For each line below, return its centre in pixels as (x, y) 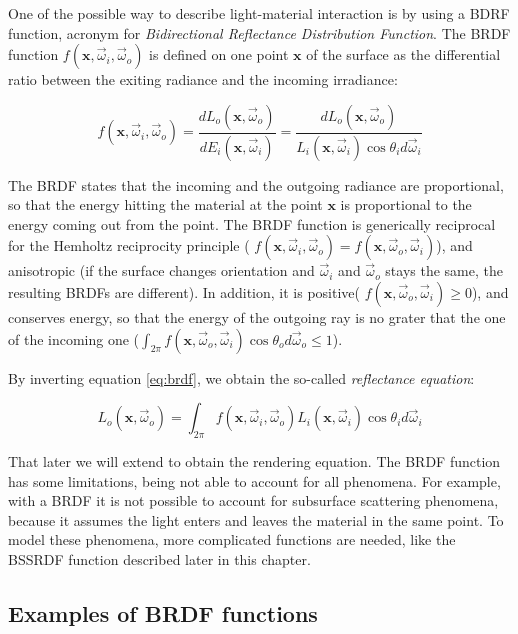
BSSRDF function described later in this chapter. (159, 558)
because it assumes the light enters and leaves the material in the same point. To (256, 519)
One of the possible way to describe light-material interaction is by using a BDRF (259, 13)
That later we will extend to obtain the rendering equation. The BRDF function (254, 461)
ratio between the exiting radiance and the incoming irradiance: (203, 79)
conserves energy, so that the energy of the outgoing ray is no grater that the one (257, 317)
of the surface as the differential (403, 54)
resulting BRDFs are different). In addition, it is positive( (184, 292)
